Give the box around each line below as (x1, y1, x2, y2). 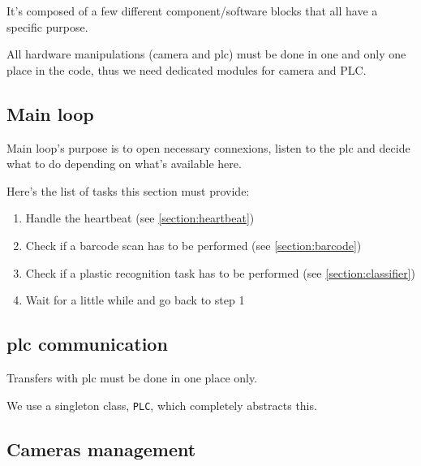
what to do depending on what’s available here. (6, 155, 242, 172)
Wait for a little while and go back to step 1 (25, 291, 245, 309)
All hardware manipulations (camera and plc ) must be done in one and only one (6, 45, 406, 63)
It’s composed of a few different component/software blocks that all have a (6, 2, 378, 19)
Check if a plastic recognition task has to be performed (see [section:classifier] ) (25, 264, 415, 281)
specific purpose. (6, 18, 88, 35)
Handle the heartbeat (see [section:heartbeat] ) (25, 209, 255, 227)
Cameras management (6, 436, 196, 461)
